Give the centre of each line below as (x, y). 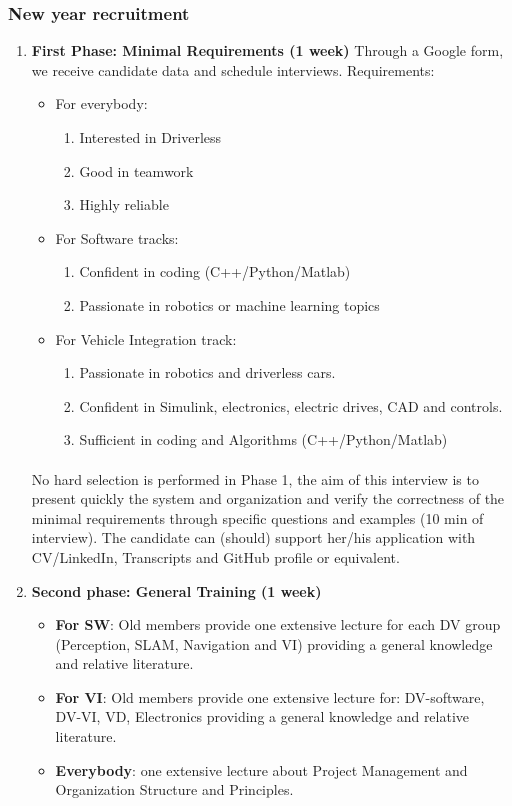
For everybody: (101, 103)
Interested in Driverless (150, 137)
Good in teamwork (136, 170)
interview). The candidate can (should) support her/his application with (253, 537)
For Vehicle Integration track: (146, 338)
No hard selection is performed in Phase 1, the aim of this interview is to (255, 478)
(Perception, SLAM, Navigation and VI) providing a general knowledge (274, 643)
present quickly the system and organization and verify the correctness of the (268, 498)
